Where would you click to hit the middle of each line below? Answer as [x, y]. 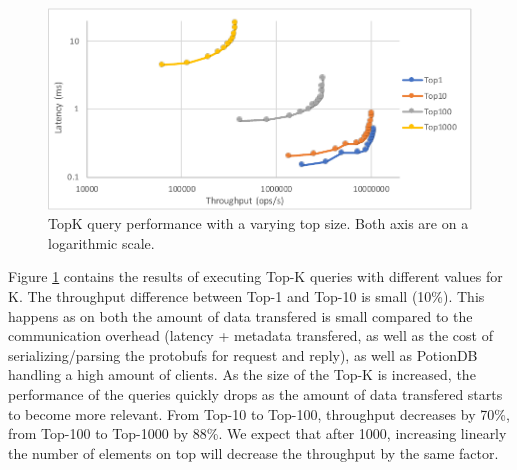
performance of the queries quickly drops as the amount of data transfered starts [255, 394]
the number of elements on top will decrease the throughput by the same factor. [253, 452]
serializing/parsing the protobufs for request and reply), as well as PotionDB [243, 354]
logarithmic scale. [101, 242]
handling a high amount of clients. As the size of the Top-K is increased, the [242, 374]
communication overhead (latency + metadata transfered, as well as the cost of [250, 335]
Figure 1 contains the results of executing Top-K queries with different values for [255, 276]
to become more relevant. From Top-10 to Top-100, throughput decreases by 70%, [259, 413]
